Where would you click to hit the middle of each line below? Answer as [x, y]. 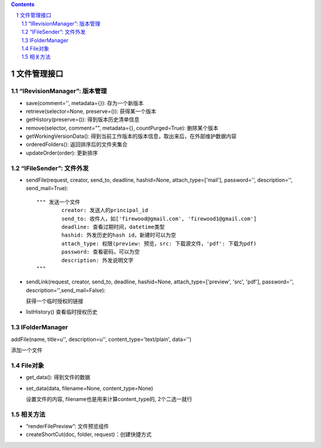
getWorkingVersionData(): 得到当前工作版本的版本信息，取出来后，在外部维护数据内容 [131, 136]
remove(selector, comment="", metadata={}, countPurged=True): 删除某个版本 [122, 128]
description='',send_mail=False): [66, 290]
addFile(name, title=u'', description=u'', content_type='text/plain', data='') [101, 339]
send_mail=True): [47, 188]
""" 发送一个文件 [58, 202]
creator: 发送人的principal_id [105, 210]
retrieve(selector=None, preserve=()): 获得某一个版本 [91, 111]
